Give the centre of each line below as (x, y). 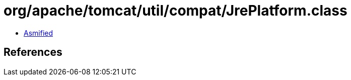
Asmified (39, 33)
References (33, 52)
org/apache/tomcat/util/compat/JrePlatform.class (175, 11)
